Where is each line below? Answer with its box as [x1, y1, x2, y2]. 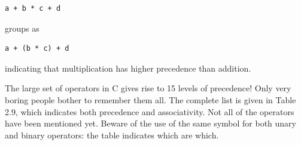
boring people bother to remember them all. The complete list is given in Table [5, 93, 296, 106]
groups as [5, 21, 39, 34]
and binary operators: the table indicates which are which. [5, 128, 219, 141]
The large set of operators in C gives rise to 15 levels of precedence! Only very [5, 82, 291, 94]
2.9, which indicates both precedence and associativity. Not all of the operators [5, 105, 294, 118]
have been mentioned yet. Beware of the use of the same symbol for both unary [5, 117, 297, 129]
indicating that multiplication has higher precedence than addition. [5, 61, 251, 74]
